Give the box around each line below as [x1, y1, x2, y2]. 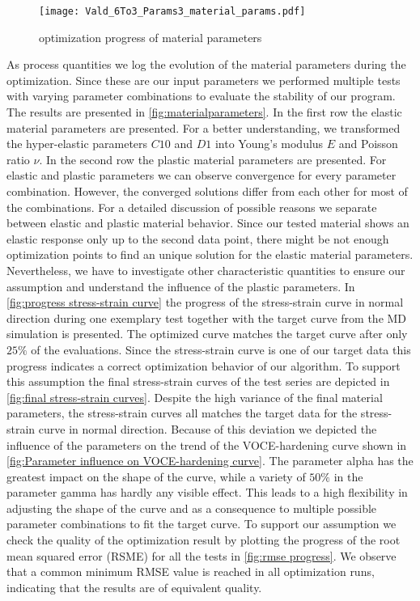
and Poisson [338, 135, 398, 152]
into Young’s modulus [214, 135, 324, 152]
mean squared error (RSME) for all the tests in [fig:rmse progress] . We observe [6, 547, 397, 564]
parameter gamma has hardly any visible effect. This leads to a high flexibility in [6, 484, 408, 501]
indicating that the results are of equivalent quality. [6, 578, 262, 595]
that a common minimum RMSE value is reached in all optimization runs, [6, 563, 375, 580]
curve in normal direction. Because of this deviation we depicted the [38, 420, 377, 437]
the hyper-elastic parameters [6, 135, 148, 152]
